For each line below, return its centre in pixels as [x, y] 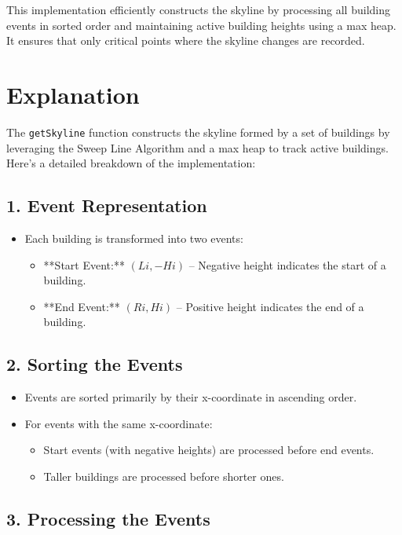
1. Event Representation [107, 205]
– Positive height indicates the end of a [270, 306]
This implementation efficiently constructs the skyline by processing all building [198, 9]
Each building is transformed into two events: [134, 238]
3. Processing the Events [108, 518]
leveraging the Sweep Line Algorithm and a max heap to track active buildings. [197, 147]
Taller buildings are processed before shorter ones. [164, 476]
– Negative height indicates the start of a [287, 264]
